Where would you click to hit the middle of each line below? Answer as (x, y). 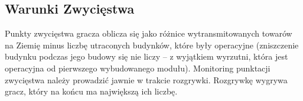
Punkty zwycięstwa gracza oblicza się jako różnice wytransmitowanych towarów (149, 33)
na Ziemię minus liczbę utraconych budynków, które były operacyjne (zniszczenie (152, 45)
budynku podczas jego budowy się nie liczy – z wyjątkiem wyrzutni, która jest (146, 56)
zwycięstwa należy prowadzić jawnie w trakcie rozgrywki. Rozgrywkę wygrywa (146, 79)
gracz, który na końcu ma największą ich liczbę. (91, 91)
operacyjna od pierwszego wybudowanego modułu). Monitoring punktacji (138, 68)
